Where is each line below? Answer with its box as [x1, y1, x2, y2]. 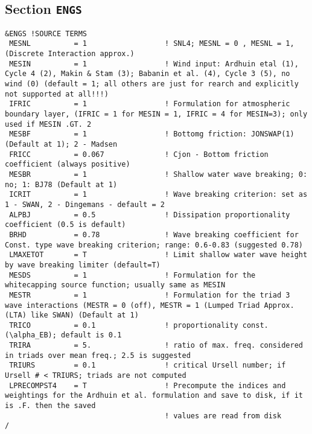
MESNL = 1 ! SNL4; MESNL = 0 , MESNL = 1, [9, 39, 294, 48]
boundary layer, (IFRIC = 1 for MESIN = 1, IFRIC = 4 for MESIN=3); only [5, 110, 308, 119]
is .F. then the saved [5, 401, 96, 410]
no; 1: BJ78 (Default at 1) [5, 180, 118, 189]
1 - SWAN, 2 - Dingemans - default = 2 [5, 200, 165, 209]
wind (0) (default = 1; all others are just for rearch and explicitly [5, 80, 299, 89]
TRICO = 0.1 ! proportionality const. [9, 321, 269, 330]
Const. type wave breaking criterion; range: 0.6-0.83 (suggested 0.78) [5, 240, 303, 249]
